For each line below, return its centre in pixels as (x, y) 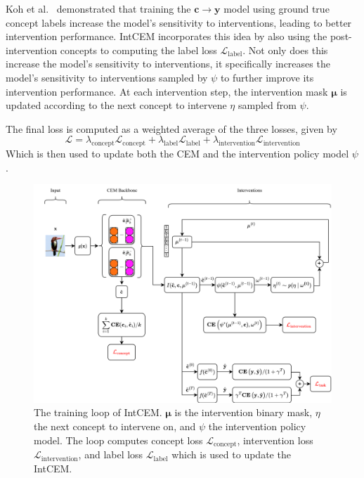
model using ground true (277, 8)
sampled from (267, 105)
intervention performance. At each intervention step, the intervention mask (167, 91)
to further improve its (267, 77)
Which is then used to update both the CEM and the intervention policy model (177, 154)
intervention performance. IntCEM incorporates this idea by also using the (167, 36)
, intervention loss (275, 440)
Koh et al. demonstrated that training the (98, 8)
